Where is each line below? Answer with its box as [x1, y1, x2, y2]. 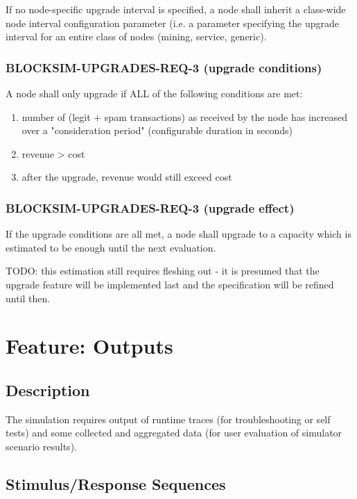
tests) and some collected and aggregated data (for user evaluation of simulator [6, 425, 342, 440]
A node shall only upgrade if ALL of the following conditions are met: [6, 86, 303, 100]
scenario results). [6, 439, 77, 453]
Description [6, 379, 90, 400]
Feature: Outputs [6, 332, 173, 360]
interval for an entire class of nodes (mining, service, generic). [6, 29, 267, 44]
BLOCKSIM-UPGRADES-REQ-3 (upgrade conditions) [6, 58, 322, 76]
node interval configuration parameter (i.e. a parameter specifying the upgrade [6, 15, 340, 30]
